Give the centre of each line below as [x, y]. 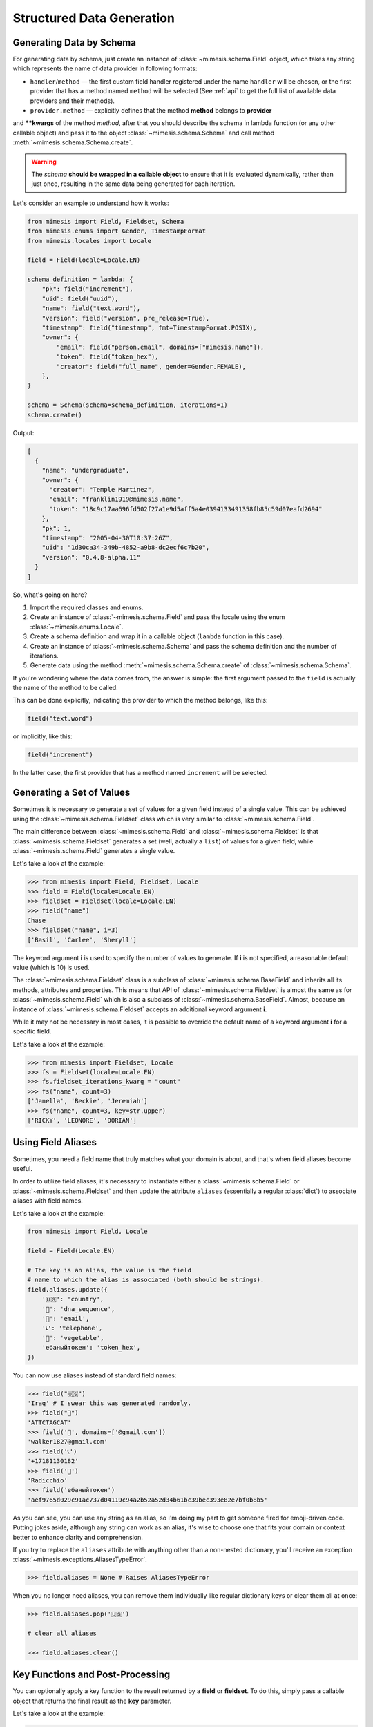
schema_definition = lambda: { [80, 279]
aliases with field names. [48, 1201]
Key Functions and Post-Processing [92, 1675]
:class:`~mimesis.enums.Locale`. [77, 627]
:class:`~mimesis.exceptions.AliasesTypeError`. [80, 1559]
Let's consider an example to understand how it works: [91, 203]
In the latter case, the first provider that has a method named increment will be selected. [140, 773]
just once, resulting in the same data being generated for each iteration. [133, 184]
